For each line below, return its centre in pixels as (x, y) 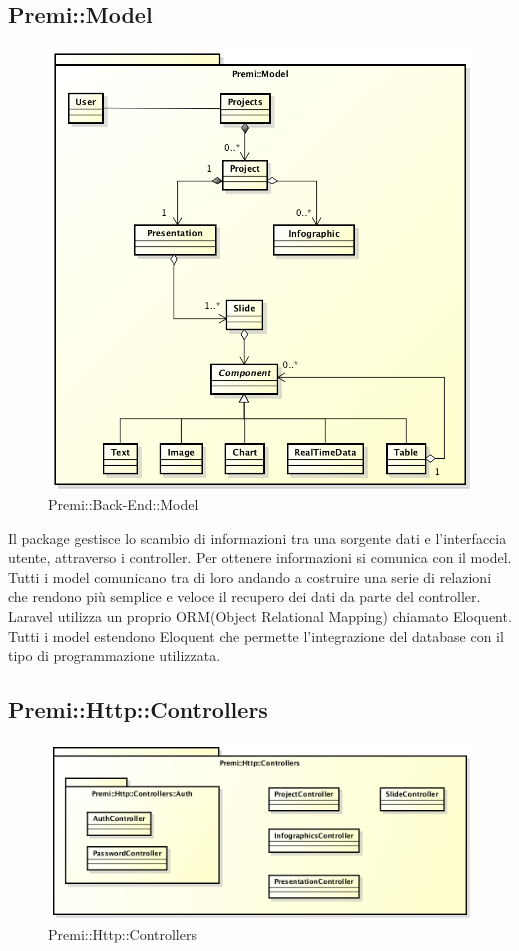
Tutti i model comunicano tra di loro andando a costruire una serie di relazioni (250, 576)
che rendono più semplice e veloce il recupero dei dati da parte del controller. (244, 596)
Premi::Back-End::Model (123, 504)
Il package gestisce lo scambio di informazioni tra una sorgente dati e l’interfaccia (257, 537)
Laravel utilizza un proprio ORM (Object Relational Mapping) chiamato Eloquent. (260, 616)
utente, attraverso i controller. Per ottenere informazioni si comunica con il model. (260, 557)
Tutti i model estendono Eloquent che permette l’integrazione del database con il (256, 635)
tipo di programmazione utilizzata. (114, 655)
